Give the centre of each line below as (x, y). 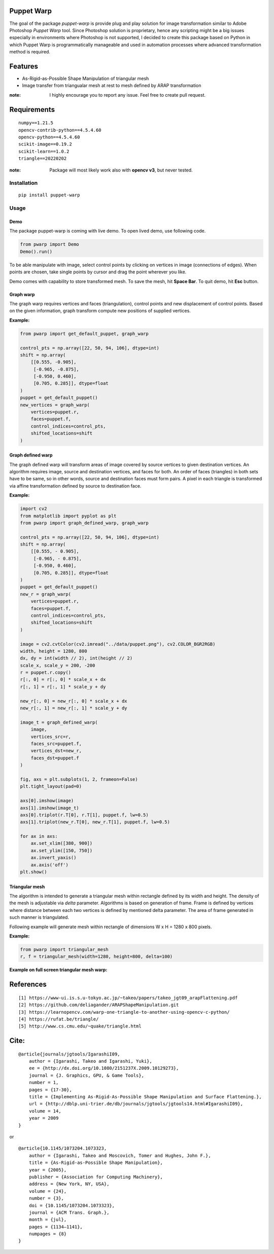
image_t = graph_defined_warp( (59, 722)
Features (24, 66)
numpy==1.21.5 (36, 123)
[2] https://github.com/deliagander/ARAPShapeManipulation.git (99, 1005)
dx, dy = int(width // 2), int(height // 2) (76, 658)
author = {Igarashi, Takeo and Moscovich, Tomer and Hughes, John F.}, (120, 1156)
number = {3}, (46, 1198)
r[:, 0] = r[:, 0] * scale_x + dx (63, 680)
